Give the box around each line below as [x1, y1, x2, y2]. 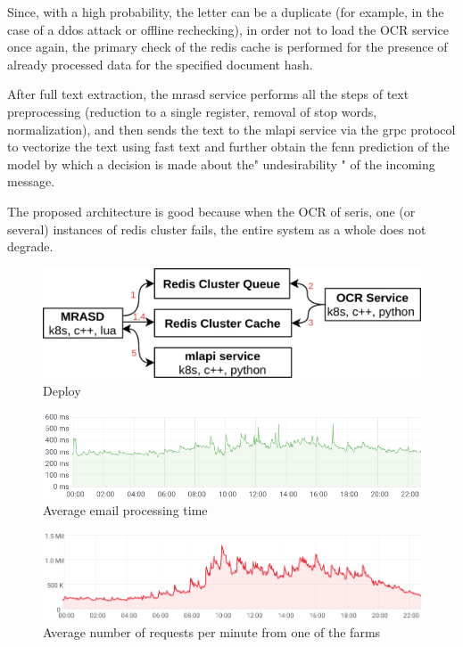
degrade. [7, 237, 54, 256]
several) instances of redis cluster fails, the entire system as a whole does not [7, 219, 426, 238]
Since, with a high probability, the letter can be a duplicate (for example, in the [7, 3, 444, 20]
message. [7, 172, 55, 191]
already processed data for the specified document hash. [7, 54, 313, 73]
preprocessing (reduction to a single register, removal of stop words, [7, 102, 377, 120]
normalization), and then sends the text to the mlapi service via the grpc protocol [7, 119, 456, 138]
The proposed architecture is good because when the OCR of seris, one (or [7, 201, 416, 220]
